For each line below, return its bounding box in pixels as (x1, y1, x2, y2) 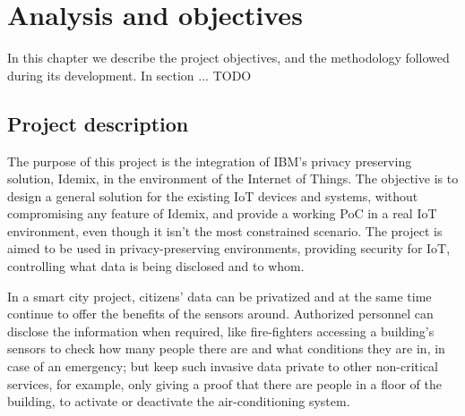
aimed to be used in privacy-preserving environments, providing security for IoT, (7, 239, 451, 258)
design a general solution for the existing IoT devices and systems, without (7, 186, 418, 205)
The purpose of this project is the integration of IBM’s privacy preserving (7, 151, 412, 170)
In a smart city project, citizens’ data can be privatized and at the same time (7, 286, 432, 305)
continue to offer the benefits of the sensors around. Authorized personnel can (7, 304, 434, 323)
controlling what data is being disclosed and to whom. (7, 257, 305, 276)
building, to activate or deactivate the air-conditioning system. (7, 392, 350, 411)
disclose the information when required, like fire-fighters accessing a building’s (7, 321, 435, 340)
